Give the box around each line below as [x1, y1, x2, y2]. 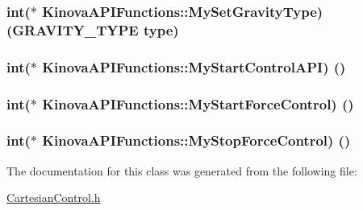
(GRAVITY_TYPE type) [6, 19, 179, 39]
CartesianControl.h [6, 189, 101, 206]
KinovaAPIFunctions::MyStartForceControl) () [42, 93, 354, 113]
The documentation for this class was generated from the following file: [6, 162, 357, 179]
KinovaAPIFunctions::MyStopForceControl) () [42, 130, 351, 150]
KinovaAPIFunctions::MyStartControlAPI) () [42, 56, 346, 76]
